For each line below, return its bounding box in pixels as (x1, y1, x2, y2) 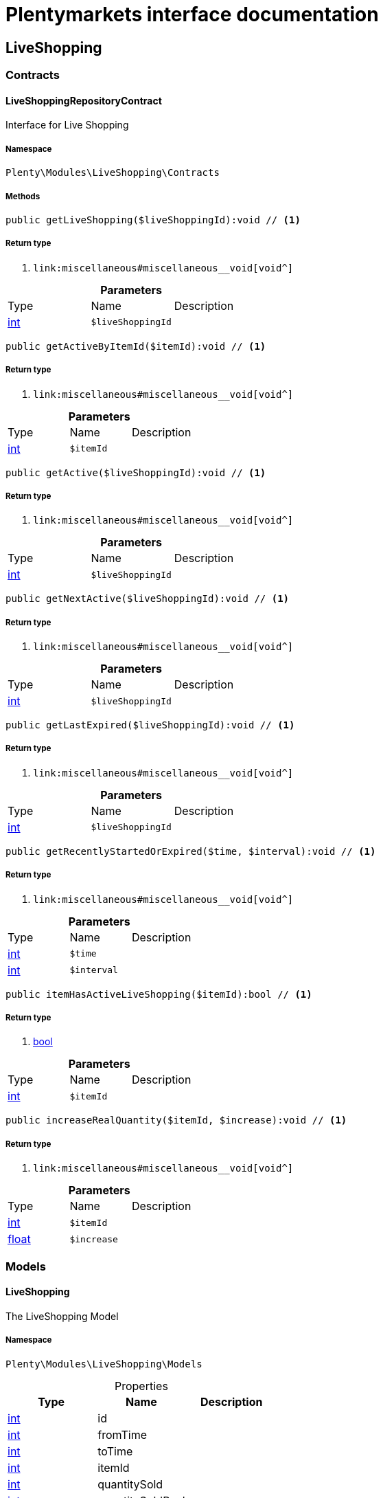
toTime (97, 1444, 133, 1458)
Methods (5, 191, 40, 201)
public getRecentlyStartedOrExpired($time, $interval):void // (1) (5, 845, 376, 857)
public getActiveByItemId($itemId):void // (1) (5, 340, 266, 352)
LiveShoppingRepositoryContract (5, 94, 162, 107)
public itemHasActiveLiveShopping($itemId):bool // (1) (5, 988, 312, 1000)
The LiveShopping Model (5, 1310, 119, 1322)
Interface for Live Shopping (5, 119, 129, 131)
